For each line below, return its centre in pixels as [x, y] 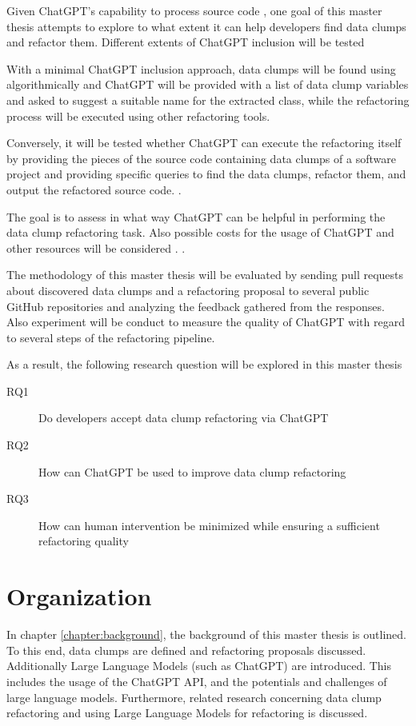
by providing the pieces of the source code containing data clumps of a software [201, 158]
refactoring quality [84, 541]
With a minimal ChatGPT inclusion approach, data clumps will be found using [201, 68]
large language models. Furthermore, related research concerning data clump [194, 697]
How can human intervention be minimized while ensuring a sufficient [209, 525]
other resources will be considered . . [96, 247]
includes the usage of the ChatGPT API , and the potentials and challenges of [197, 681]
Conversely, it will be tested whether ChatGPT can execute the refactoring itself [204, 143]
